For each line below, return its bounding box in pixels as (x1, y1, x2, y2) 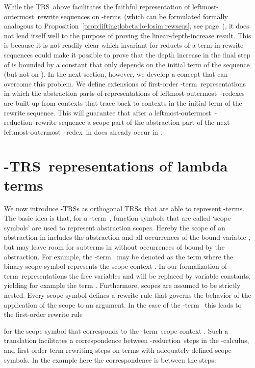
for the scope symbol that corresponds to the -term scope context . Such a (4, 325, 229, 336)
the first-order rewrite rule (4, 309, 83, 319)
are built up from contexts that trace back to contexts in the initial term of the (4, 97, 242, 108)
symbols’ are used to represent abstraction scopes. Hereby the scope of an (4, 222, 226, 232)
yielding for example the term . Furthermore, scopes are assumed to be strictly (4, 280, 241, 290)
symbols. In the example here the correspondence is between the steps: (4, 354, 216, 365)
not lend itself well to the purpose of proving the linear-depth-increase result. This (4, 30, 251, 40)
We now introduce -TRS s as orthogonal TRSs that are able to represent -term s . (4, 203, 245, 213)
